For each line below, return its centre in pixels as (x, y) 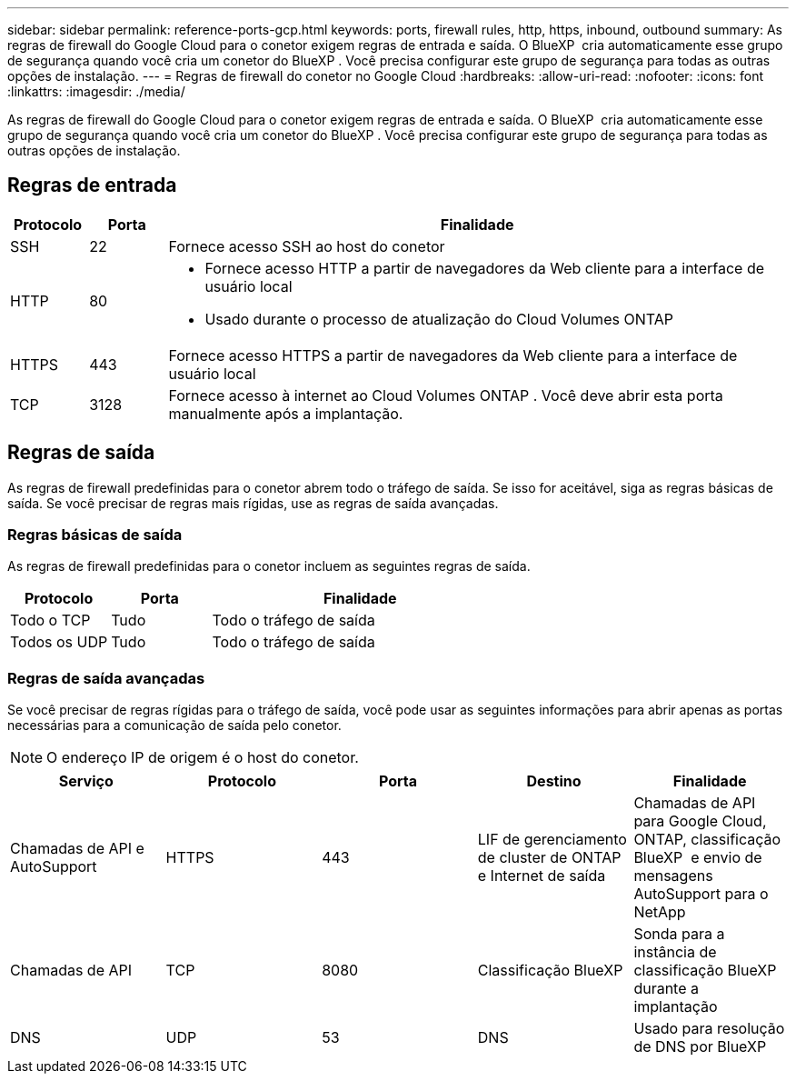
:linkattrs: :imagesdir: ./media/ (96, 91)
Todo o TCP (50, 621)
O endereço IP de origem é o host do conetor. (203, 758)
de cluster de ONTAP (549, 858)
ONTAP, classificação (707, 840)
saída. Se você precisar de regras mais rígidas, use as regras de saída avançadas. (253, 503)
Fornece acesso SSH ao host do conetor (307, 246)
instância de (675, 952)
